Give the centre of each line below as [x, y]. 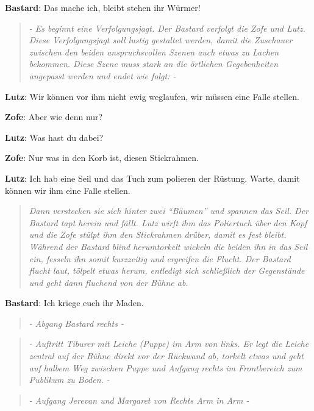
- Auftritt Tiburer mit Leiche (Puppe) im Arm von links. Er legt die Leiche [169, 344]
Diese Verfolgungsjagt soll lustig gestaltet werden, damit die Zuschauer [161, 40]
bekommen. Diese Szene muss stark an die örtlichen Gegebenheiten [154, 64]
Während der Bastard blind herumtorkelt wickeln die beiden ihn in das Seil [168, 246]
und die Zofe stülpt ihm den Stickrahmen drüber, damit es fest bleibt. [158, 234]
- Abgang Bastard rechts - [76, 323]
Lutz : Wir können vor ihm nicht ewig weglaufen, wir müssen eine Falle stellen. [152, 96]
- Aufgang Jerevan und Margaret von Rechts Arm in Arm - [139, 400]
